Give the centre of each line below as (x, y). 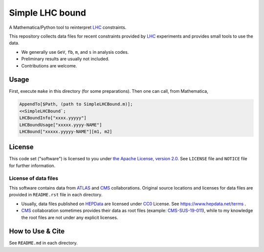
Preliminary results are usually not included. (65, 59)
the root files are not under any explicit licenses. (70, 217)
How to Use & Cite (37, 231)
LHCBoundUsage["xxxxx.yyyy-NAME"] (61, 125)
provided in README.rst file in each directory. (56, 195)
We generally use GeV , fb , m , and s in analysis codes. (75, 52)
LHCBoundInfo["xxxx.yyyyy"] (53, 118)
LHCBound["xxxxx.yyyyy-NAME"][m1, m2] (66, 131)
